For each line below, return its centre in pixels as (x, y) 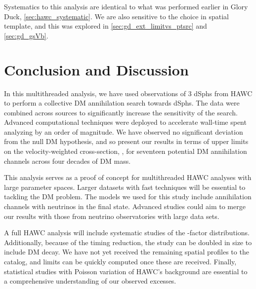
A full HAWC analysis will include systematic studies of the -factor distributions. (127, 233)
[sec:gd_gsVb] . (26, 35)
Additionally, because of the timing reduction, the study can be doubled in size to (128, 242)
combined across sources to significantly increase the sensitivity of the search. (121, 112)
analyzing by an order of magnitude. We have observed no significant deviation (124, 131)
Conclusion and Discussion (96, 69)
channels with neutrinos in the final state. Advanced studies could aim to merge (125, 206)
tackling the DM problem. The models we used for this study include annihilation (128, 197)
